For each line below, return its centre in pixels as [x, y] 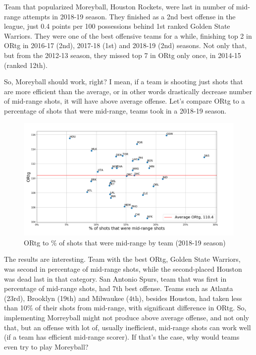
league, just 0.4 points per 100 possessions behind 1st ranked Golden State [117, 26]
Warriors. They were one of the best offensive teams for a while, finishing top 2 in [128, 35]
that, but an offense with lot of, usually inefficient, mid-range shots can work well [128, 327]
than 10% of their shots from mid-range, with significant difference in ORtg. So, [125, 308]
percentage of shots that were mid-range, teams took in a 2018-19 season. [115, 110]
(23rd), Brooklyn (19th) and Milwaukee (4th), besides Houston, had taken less [123, 298]
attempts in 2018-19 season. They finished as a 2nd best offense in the [129, 16]
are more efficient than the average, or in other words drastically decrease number [128, 91]
